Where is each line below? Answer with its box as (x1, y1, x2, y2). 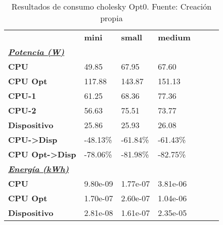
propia (100, 12, 123, 24)
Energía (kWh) (8, 163, 69, 175)
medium (158, 31, 191, 43)
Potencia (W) (8, 46, 65, 58)
